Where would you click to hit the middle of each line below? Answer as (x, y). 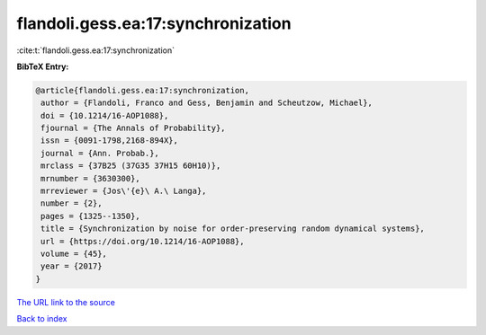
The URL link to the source (66, 302)
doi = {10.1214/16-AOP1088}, (105, 115)
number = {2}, (72, 203)
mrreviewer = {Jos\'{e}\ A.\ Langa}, (124, 191)
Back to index (42, 319)
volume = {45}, (74, 254)
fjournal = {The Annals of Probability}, (133, 128)
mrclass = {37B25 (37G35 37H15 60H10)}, (131, 166)
